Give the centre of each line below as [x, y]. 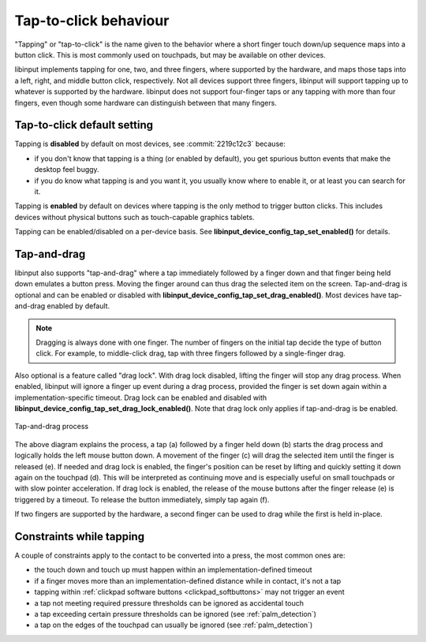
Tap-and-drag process [52, 427]
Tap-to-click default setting [84, 125]
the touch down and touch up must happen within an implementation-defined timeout [173, 570]
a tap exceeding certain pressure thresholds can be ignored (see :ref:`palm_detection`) [176, 614]
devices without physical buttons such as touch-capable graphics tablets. [135, 217]
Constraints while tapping [80, 536]
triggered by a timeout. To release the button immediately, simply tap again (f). [142, 499]
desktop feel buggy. [67, 170]
